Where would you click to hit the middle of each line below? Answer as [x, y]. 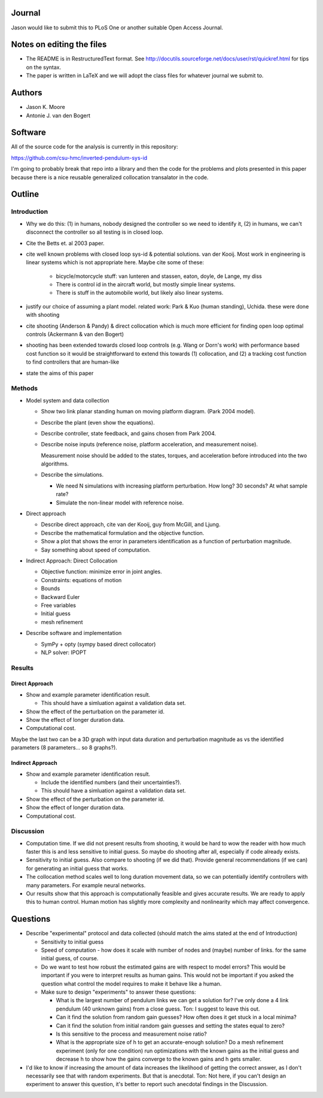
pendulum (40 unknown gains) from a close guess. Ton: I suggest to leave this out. [158, 1009]
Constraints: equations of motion [81, 580]
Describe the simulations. [72, 475]
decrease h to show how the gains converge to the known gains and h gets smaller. [159, 1059]
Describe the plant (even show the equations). [98, 422]
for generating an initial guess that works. [77, 868]
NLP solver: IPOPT [64, 652]
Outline [25, 194]
